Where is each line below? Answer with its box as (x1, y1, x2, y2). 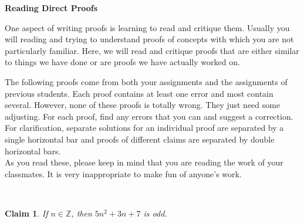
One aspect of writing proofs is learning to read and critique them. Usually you (5, 21, 290, 33)
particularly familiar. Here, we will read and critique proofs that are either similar (5, 44, 299, 56)
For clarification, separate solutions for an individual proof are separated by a (5, 121, 284, 134)
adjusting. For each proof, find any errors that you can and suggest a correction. (5, 110, 293, 122)
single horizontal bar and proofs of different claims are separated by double (5, 133, 275, 145)
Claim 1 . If (5, 207, 48, 219)
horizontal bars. (5, 144, 61, 157)
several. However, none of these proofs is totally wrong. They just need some (5, 99, 281, 111)
